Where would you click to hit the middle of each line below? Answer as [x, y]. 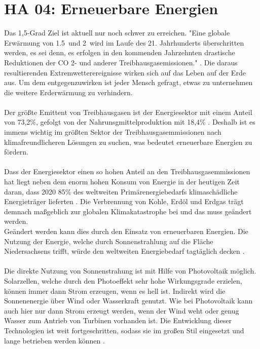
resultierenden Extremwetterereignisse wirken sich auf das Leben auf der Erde [125, 72]
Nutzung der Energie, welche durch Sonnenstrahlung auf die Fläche [109, 241]
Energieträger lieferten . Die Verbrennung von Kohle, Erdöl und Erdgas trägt [124, 201]
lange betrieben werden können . [54, 340]
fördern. [16, 152]
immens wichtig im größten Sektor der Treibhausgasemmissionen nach [113, 132]
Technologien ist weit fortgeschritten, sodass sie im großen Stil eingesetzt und [124, 330]
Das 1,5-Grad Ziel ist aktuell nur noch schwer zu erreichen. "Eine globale [117, 33]
